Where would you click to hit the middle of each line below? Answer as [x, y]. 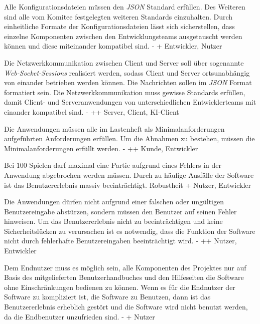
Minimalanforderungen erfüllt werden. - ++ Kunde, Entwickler [101, 148]
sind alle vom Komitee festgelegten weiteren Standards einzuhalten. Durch [118, 16]
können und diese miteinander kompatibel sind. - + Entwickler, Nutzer [113, 46]
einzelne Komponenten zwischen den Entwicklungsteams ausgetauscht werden [123, 36]
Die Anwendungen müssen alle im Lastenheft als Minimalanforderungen [114, 128]
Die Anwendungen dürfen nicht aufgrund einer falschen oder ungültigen [114, 202]
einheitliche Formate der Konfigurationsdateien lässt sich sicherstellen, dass [119, 26]
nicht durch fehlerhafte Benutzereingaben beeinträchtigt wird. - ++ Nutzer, [120, 241]
